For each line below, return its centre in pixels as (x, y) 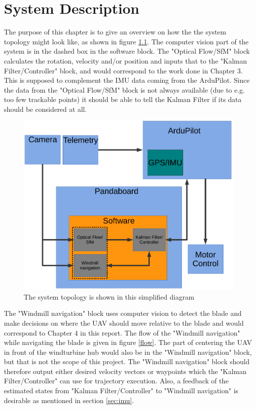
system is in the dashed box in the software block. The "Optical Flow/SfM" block (127, 51)
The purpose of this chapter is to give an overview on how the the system (115, 32)
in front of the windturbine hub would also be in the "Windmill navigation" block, (128, 352)
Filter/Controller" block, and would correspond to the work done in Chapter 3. (123, 70)
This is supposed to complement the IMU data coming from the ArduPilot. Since (127, 80)
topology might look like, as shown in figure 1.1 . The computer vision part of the (126, 41)
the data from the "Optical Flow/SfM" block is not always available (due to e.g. (125, 89)
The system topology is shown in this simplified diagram (109, 296)
